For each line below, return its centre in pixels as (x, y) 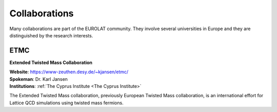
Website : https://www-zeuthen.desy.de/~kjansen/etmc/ (69, 72)
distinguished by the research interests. (51, 35)
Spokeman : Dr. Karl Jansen (38, 79)
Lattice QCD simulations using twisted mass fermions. (66, 103)
